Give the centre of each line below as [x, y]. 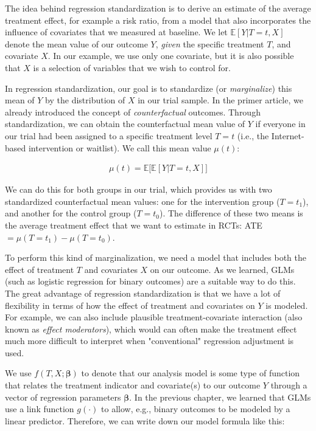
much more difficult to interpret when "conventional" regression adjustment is [149, 341]
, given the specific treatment [210, 43]
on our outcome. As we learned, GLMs [222, 269]
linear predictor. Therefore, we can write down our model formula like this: [145, 420]
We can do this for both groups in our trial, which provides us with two [139, 189]
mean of [20, 100]
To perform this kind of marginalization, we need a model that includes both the [156, 257]
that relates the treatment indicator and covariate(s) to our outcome [133, 385]
